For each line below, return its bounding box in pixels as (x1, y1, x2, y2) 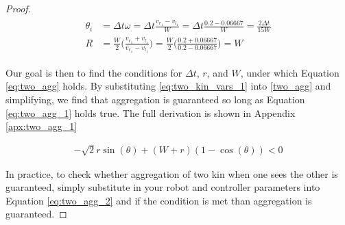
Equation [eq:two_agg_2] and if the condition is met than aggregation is (5, 193, 312, 207)
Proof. (5, 1, 31, 15)
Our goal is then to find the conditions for (5, 65, 182, 79)
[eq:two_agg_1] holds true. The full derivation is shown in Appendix (5, 105, 296, 120)
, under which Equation (240, 65, 340, 79)
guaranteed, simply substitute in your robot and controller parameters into (5, 180, 320, 194)
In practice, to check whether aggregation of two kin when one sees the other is (5, 166, 338, 181)
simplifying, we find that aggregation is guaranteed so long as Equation (5, 92, 305, 107)
